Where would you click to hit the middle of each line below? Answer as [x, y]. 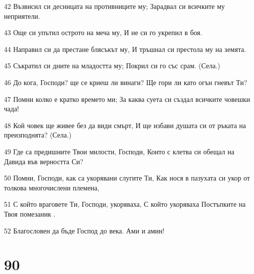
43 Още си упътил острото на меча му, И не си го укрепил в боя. [103, 32]
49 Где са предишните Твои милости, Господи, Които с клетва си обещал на [119, 151]
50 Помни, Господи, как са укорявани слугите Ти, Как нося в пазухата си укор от [127, 178]
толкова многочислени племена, [52, 187]
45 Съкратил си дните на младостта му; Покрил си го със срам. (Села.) [112, 66]
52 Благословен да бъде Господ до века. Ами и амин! [84, 230]
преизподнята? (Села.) [38, 135]
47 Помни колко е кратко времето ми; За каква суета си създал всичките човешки [127, 99]
